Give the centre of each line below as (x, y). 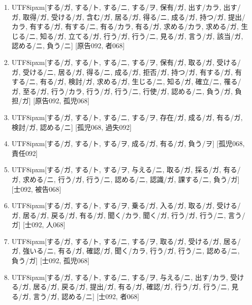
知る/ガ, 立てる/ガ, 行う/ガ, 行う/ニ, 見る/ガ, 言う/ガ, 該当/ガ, (142, 36)
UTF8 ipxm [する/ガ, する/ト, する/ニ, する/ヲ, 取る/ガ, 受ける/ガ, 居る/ (126, 241)
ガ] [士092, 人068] (38, 225)
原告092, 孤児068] (62, 101)
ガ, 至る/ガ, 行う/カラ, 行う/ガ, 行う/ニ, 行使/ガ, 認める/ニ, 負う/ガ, (122, 91)
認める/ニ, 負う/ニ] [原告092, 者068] (68, 46)
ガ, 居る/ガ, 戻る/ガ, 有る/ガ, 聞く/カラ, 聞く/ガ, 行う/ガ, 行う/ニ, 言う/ (128, 215)
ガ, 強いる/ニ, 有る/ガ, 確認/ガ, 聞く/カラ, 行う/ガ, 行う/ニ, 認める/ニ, (126, 251)
